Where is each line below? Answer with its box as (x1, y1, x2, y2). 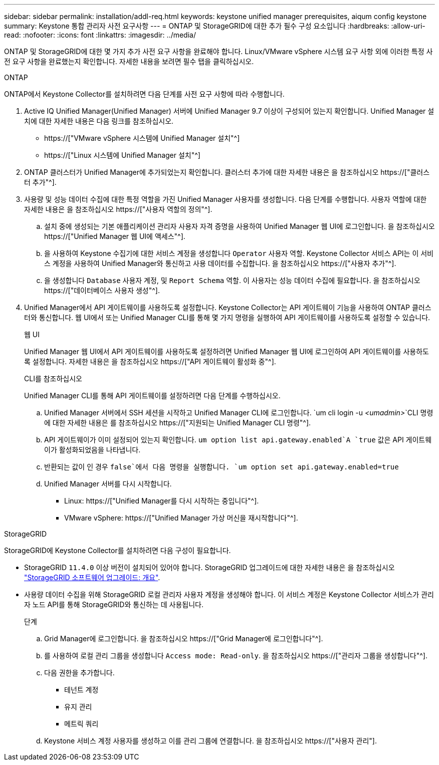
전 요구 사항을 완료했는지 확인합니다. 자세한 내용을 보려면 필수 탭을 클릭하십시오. (4, 57, 254, 66)
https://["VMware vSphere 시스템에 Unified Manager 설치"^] (44, 134, 240, 142)
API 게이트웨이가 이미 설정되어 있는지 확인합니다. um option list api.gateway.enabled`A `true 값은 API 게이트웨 (44, 435, 432, 444)
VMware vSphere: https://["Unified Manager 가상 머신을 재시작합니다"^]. (64, 514, 298, 522)
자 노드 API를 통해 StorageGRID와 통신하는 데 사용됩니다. (24, 600, 203, 609)
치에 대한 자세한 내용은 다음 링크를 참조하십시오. (24, 117, 174, 125)
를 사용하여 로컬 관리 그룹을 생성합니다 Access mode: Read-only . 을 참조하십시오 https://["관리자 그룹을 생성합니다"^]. (44, 651, 428, 660)
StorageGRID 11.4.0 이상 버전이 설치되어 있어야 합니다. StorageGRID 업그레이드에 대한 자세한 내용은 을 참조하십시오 (24, 563, 395, 572)
